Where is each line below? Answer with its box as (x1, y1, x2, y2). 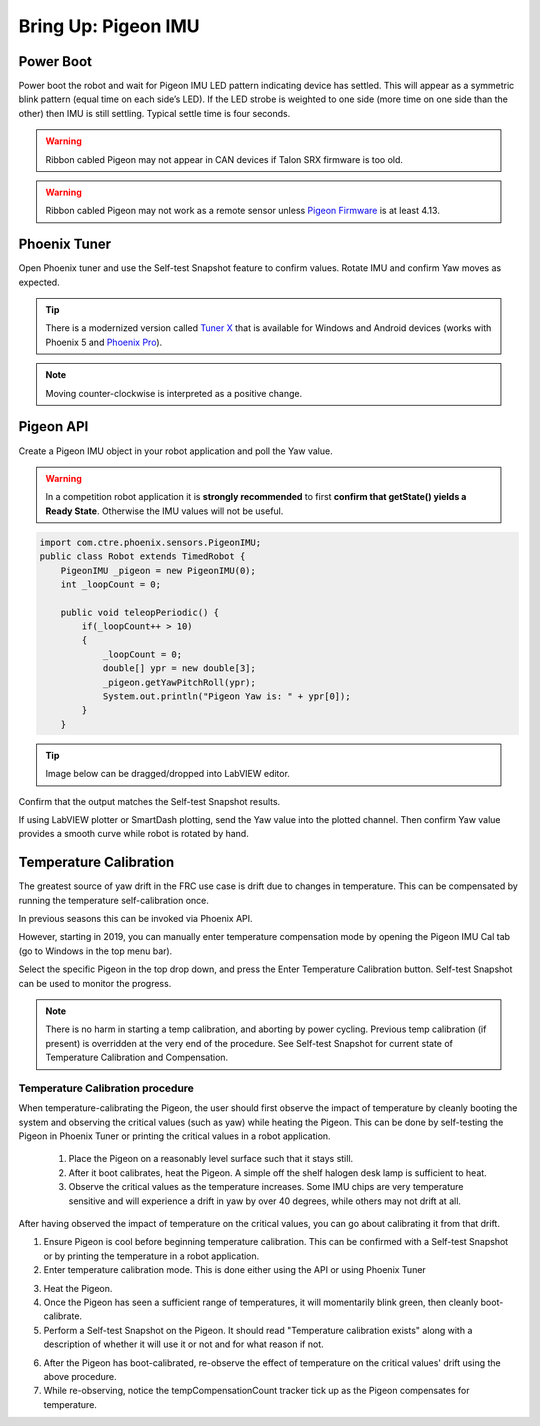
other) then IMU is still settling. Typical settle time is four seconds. (18, 107, 291, 119)
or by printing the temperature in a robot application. (43, 1250, 260, 1262)
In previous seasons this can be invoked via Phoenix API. (18, 913, 254, 925)
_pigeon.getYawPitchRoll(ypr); (102, 676, 257, 688)
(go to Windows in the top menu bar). (18, 945, 173, 957)
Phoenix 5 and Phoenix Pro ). (45, 336, 163, 348)
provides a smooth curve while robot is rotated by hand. (18, 828, 249, 840)
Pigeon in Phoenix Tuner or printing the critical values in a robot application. (18, 1130, 331, 1142)
